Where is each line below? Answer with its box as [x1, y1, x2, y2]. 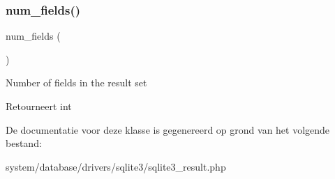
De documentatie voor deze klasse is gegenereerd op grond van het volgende [6, 122, 330, 137]
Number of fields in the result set [6, 75, 147, 90]
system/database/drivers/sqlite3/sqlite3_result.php [6, 159, 226, 173]
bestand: [6, 136, 42, 150]
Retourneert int [6, 99, 72, 113]
